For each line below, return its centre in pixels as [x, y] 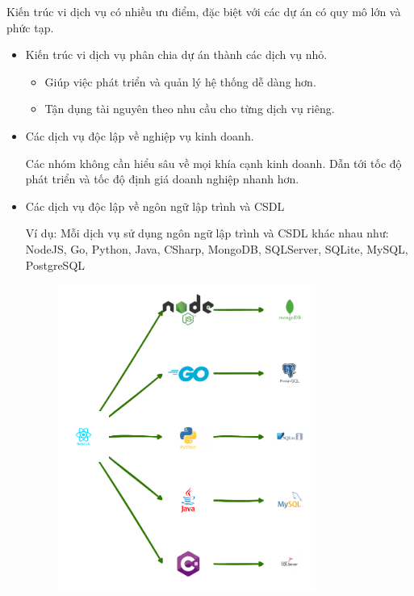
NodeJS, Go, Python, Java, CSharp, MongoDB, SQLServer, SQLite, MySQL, [217, 248]
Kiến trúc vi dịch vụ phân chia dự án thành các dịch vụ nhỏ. [176, 55]
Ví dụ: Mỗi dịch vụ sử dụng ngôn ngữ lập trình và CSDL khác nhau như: [207, 233]
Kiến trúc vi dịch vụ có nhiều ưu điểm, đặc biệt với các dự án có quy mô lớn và [204, 11]
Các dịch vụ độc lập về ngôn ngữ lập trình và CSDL [155, 206]
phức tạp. [30, 27]
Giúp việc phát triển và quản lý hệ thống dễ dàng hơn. [180, 81]
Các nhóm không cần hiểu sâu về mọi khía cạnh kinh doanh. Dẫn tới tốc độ [213, 163]
